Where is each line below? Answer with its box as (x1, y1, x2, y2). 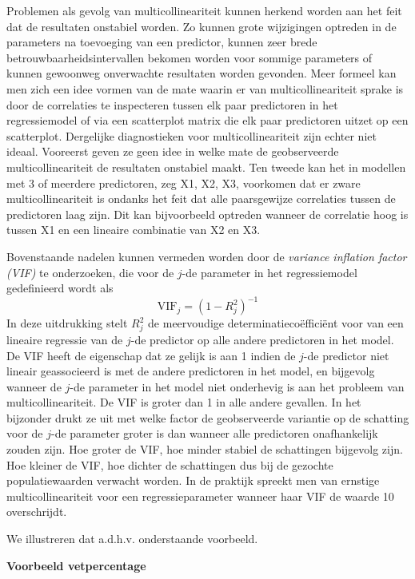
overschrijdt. (6, 503, 67, 520)
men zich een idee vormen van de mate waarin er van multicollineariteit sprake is (6, 80, 404, 97)
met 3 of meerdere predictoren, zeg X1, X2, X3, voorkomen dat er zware (6, 174, 361, 191)
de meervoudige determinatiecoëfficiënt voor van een (148, 315, 404, 331)
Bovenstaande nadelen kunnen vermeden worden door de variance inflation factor (6, 248, 407, 264)
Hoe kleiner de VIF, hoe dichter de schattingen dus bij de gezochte (6, 456, 333, 473)
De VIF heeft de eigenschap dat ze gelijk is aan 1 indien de (6, 347, 296, 363)
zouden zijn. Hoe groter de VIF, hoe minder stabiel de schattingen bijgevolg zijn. (6, 441, 403, 458)
